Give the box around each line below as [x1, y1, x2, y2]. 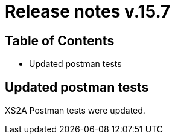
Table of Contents [5, 33, 115, 48]
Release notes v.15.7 [5, 1, 171, 22]
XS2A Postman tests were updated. [5, 105, 145, 116]
